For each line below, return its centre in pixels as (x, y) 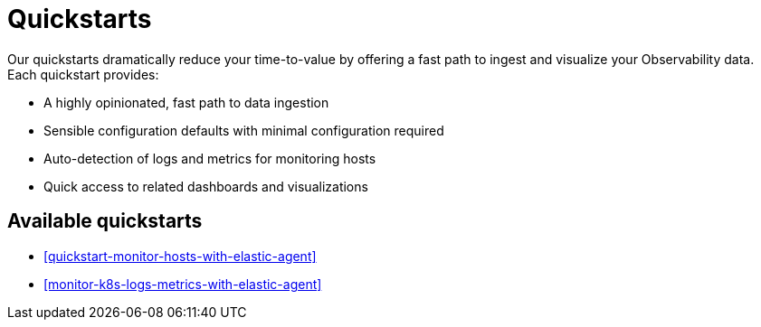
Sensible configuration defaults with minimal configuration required (244, 130)
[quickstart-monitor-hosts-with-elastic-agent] (180, 256)
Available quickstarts (105, 221)
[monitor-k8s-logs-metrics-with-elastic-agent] (183, 284)
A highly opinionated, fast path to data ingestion (186, 102)
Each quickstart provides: (83, 74)
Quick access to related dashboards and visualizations (206, 186)
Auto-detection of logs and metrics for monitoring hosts (210, 158)
